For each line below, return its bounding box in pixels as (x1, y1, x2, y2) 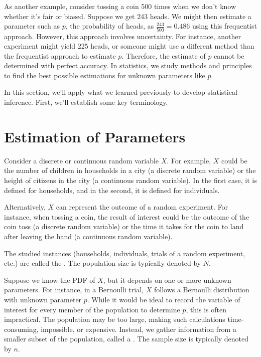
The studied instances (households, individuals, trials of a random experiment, (4, 248, 245, 258)
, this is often (186, 304, 227, 314)
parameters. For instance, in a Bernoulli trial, (4, 284, 144, 295)
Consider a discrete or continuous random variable (4, 155, 159, 165)
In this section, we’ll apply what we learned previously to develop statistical (4, 87, 237, 97)
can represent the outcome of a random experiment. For (56, 202, 228, 212)
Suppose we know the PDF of (4, 274, 95, 285)
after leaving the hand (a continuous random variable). (4, 231, 173, 241)
